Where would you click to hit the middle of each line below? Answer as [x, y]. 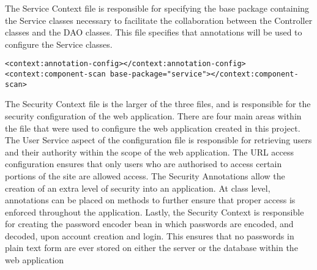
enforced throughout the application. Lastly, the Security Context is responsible [155, 212]
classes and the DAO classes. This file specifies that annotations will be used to [154, 32]
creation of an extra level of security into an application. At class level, [138, 188]
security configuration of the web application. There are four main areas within [153, 115]
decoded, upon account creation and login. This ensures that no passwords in [150, 235]
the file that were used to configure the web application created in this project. [153, 128]
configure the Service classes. [59, 44]
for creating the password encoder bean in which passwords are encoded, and [149, 224]
